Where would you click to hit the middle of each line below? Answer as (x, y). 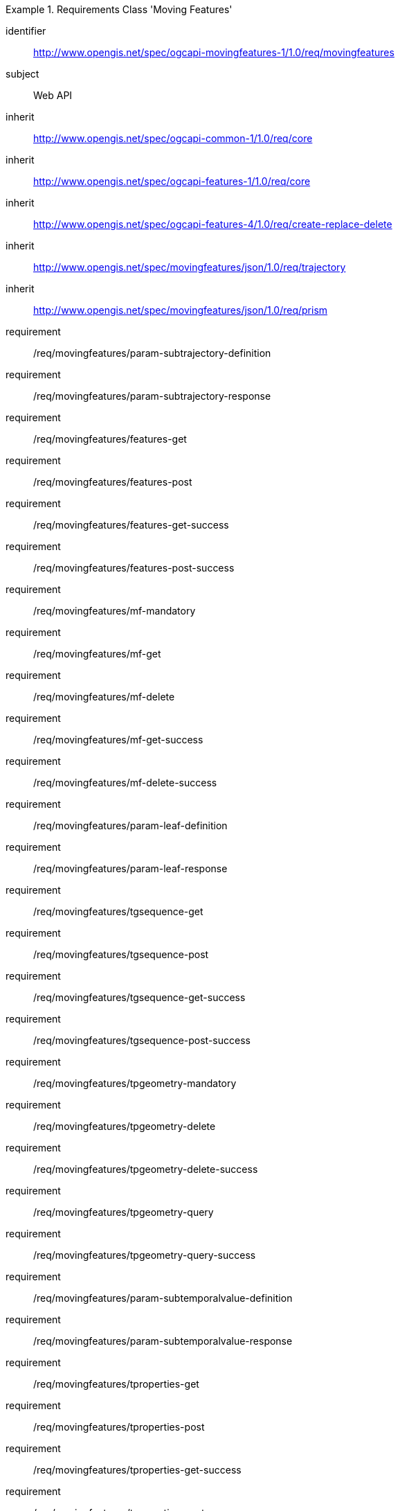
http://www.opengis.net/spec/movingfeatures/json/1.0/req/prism (181, 310)
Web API (53, 95)
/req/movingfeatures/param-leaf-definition (130, 825)
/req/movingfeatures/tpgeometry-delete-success (146, 1169)
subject (22, 74)
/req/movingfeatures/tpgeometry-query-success (145, 1255)
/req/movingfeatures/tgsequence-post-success (142, 1040)
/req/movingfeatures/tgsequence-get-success (139, 997)
